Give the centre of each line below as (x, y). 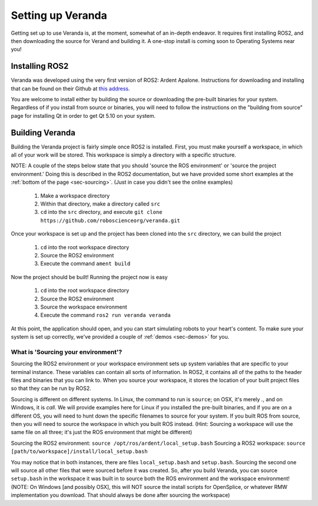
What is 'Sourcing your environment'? (67, 352)
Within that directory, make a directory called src (100, 204)
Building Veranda (43, 133)
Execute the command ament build (85, 264)
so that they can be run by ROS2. (51, 388)
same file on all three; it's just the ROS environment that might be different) (102, 432)
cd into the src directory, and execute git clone (101, 212)
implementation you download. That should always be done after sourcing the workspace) (120, 495)
